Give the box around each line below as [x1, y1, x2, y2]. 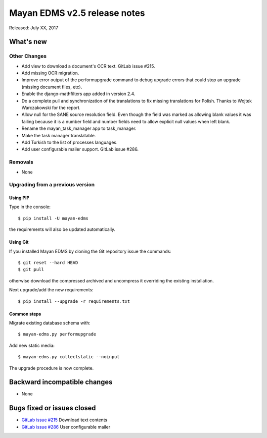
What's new [9, 38, 47, 46]
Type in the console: [9, 204, 51, 210]
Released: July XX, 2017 [9, 25, 59, 31]
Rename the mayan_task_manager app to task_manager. [21, 125, 136, 131]
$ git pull [18, 267, 44, 273]
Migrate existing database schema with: [9, 320, 90, 326]
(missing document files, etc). [21, 84, 83, 90]
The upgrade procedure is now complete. [9, 365, 94, 371]
